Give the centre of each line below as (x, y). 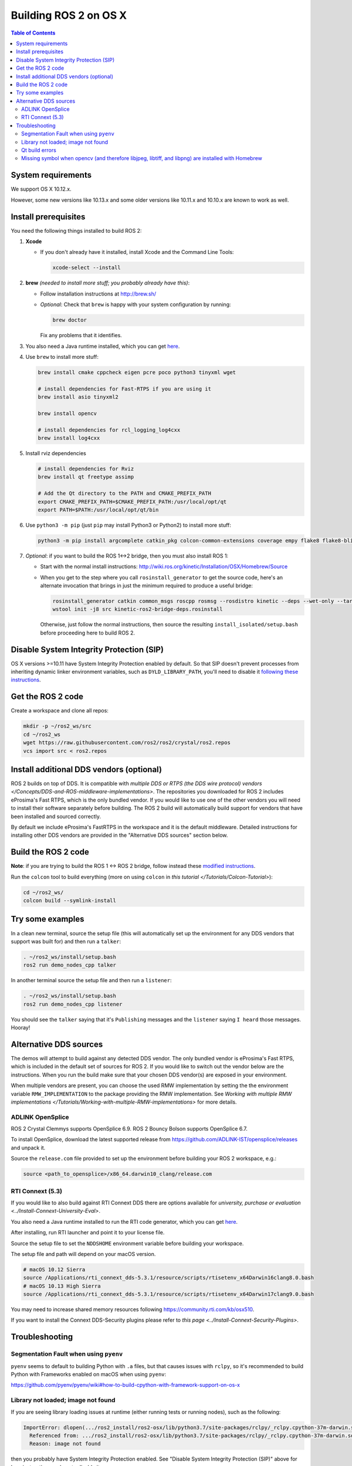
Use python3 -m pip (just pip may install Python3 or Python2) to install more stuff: (128, 525)
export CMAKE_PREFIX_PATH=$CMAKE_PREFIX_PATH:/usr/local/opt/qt (132, 502)
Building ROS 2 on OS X (69, 15)
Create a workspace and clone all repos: (60, 711)
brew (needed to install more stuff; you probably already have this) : (108, 283)
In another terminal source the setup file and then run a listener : (91, 980)
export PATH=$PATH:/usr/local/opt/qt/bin (98, 510)
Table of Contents (33, 33)
